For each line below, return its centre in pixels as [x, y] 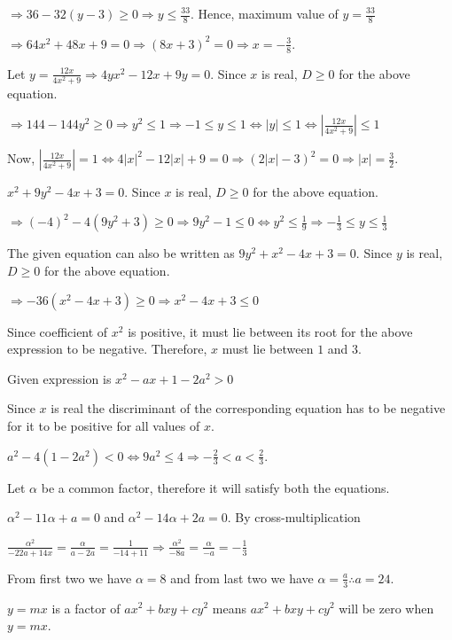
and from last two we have [242, 578]
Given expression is [59, 378]
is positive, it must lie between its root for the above [270, 331]
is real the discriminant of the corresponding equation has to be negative [248, 408]
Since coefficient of [58, 331]
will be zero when [386, 608]
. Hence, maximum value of [265, 13]
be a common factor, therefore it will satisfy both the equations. [215, 487]
